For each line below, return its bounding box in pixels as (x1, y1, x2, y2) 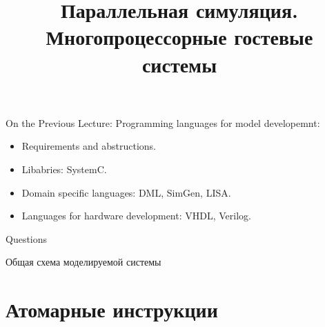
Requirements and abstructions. (21, 139, 156, 153)
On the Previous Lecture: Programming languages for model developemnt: (6, 115, 320, 130)
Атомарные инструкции (6, 295, 218, 324)
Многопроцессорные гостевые (46, 23, 313, 51)
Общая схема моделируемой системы (6, 255, 161, 269)
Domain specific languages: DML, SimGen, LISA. (21, 185, 231, 199)
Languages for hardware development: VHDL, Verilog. (21, 208, 251, 223)
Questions (6, 231, 48, 246)
